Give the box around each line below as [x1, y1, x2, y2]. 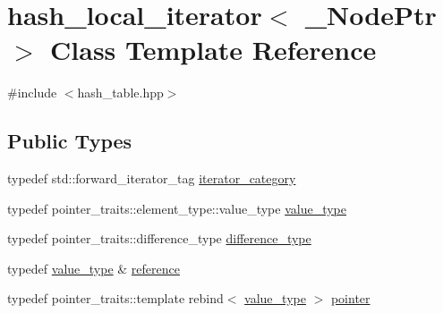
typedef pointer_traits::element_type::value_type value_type [7, 199, 346, 217]
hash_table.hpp [77, 83, 164, 102]
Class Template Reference [50, 31, 377, 68]
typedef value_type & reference [7, 258, 180, 277]
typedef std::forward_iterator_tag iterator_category [7, 169, 296, 188]
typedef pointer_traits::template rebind [7, 289, 224, 308]
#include [7, 83, 57, 102]
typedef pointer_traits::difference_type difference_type [7, 229, 311, 248]
